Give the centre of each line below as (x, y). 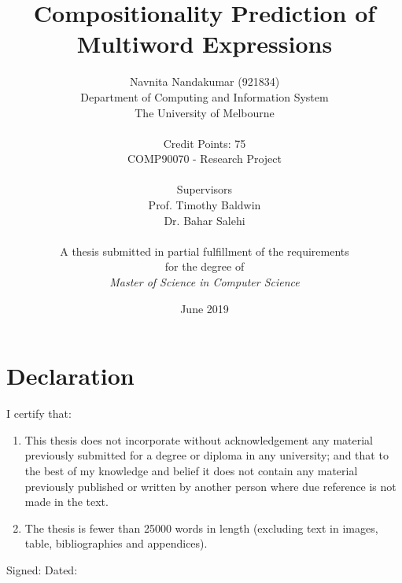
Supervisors (205, 189)
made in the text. (66, 502)
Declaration (70, 376)
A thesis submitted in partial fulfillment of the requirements (205, 251)
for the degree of (205, 266)
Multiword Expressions (205, 44)
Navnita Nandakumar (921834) (205, 81)
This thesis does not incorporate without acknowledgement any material (199, 439)
